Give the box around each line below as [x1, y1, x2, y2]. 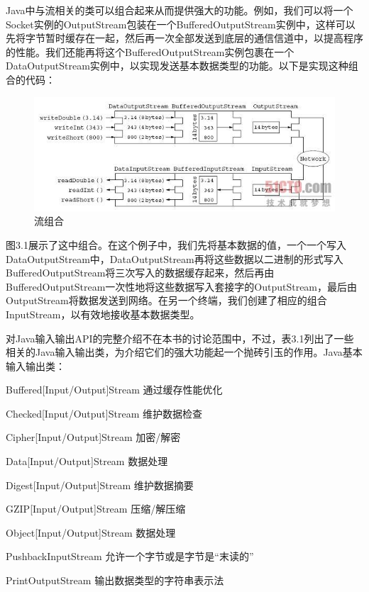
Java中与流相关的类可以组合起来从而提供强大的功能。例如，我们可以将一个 [6, 3, 353, 17]
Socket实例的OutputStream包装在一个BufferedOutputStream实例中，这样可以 [6, 16, 356, 31]
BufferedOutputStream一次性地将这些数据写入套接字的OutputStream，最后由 [6, 279, 358, 294]
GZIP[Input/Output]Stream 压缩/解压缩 [6, 501, 186, 516]
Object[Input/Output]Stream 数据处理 [6, 525, 176, 540]
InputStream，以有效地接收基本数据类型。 [6, 306, 200, 321]
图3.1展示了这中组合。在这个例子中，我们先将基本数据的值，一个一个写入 [6, 237, 346, 252]
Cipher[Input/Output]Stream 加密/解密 [6, 430, 181, 445]
